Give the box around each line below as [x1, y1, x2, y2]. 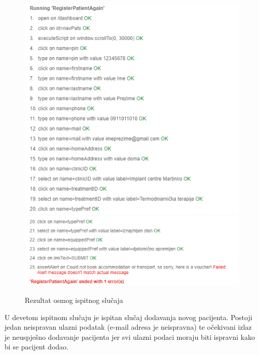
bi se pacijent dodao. [5, 341, 69, 352]
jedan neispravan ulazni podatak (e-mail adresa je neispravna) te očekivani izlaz [5, 322, 252, 332]
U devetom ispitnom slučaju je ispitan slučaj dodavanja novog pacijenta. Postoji [5, 312, 252, 322]
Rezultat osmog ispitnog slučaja [25, 295, 123, 305]
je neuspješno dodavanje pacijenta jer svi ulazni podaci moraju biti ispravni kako [5, 331, 255, 342]
